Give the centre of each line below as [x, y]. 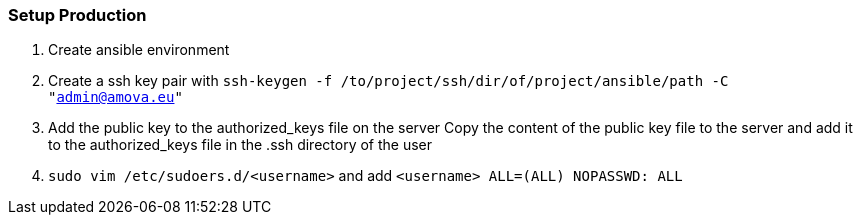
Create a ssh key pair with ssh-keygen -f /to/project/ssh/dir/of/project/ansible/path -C [388, 81]
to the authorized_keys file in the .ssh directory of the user [240, 145]
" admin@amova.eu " [115, 97]
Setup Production [77, 15]
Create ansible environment [139, 50]
